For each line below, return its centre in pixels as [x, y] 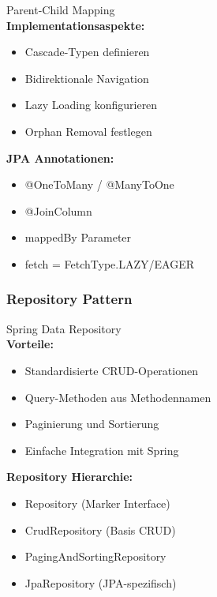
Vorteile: [30, 344]
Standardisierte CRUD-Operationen [111, 370]
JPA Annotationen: [60, 158]
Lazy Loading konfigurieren [91, 105]
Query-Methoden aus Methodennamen [118, 397]
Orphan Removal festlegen [88, 131]
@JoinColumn [58, 210]
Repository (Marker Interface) [97, 503]
